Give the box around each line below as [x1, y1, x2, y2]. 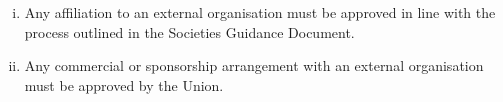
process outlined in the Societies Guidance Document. [24, 21, 355, 42]
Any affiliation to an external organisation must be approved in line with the [24, 2, 496, 22]
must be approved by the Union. [24, 74, 224, 95]
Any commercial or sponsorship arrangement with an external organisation [24, 55, 484, 76]
